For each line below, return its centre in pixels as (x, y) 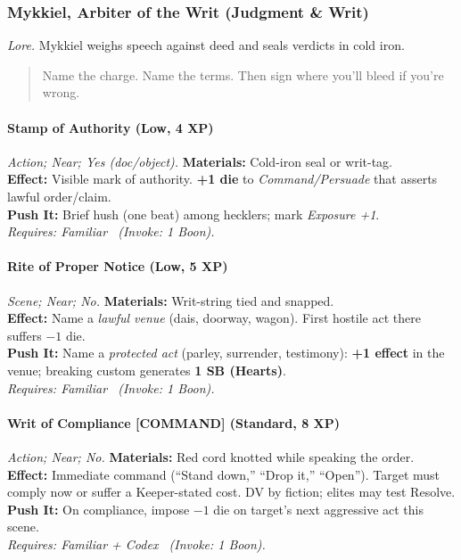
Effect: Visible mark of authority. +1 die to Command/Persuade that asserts (222, 179)
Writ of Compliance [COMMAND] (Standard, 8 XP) (173, 422)
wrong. (61, 92)
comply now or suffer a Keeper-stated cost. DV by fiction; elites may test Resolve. (231, 492)
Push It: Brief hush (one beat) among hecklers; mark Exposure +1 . (193, 214)
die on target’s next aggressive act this (318, 509)
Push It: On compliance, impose (99, 509)
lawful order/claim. (59, 196)
